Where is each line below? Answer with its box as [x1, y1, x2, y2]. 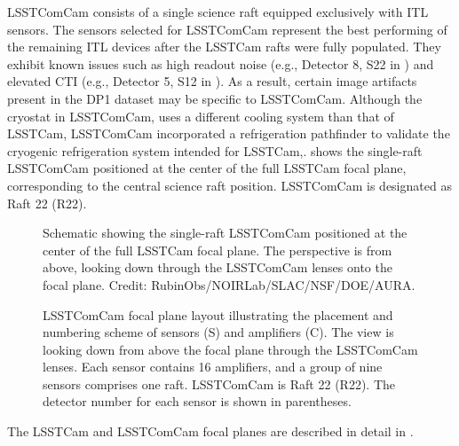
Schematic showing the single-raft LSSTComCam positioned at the [43, 223, 408, 242]
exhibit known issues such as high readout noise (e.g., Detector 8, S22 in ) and [7, 54, 434, 73]
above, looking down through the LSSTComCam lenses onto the [43, 258, 392, 277]
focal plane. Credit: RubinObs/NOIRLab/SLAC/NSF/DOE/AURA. [43, 275, 415, 293]
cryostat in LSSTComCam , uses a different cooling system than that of [7, 106, 394, 125]
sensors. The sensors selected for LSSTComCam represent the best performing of [7, 20, 447, 38]
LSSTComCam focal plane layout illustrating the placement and [43, 305, 393, 324]
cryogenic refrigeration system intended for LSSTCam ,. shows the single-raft [7, 141, 423, 160]
